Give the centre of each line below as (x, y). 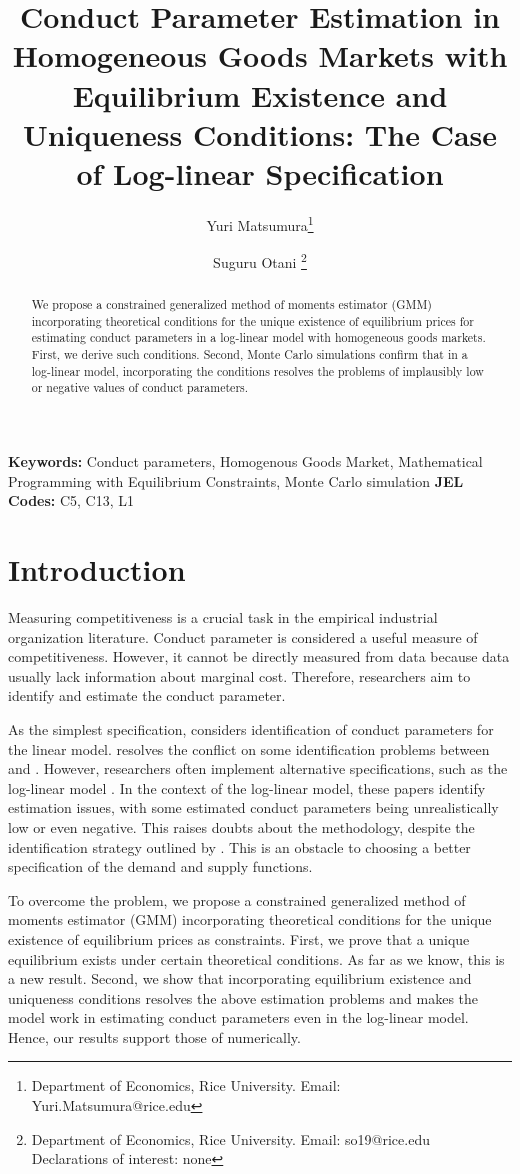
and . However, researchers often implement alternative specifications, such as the (258, 768)
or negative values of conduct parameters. (140, 387)
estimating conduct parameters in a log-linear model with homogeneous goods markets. (258, 337)
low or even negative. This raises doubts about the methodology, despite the (241, 826)
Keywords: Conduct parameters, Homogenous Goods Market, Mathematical (245, 461)
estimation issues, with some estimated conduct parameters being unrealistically (253, 807)
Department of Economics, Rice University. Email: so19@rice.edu (230, 1138)
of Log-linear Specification (260, 172)
